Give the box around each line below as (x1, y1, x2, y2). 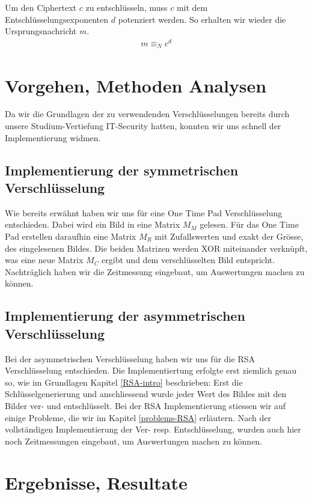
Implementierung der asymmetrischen (5, 306, 245, 325)
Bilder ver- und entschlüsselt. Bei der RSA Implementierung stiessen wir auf (5, 399, 286, 411)
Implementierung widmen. (5, 131, 101, 144)
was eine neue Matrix (5, 254, 84, 266)
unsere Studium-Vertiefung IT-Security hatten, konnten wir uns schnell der (5, 120, 281, 132)
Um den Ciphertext (5, 1, 77, 13)
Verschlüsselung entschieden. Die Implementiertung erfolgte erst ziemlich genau (5, 364, 297, 377)
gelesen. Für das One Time (200, 218, 299, 231)
